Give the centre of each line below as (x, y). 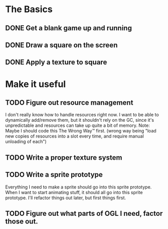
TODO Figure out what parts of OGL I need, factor (84, 213)
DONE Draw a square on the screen (61, 45)
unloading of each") (26, 142)
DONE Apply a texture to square (56, 62)
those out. (22, 221)
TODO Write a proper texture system (64, 157)
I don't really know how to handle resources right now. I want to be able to (82, 115)
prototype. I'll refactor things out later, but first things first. (66, 198)
